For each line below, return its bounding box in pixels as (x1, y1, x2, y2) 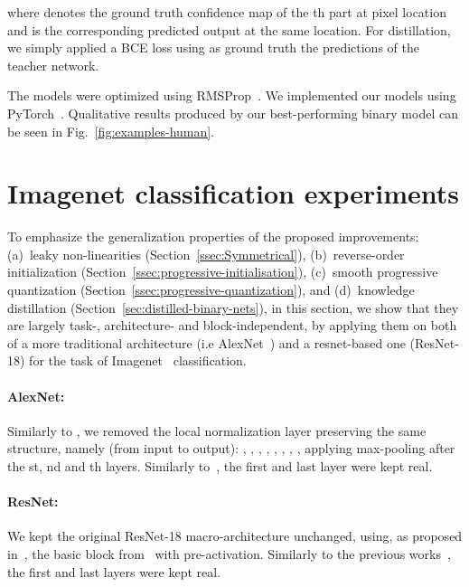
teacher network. (7, 55, 99, 74)
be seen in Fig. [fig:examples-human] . (7, 121, 215, 140)
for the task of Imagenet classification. (29, 351, 247, 370)
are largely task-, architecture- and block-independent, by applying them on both (7, 316, 457, 335)
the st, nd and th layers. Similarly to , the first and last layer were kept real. (7, 457, 433, 476)
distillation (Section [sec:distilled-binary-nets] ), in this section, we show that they (7, 298, 459, 317)
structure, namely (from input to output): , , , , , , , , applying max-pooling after (7, 439, 455, 458)
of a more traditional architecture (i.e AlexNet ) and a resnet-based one (7, 333, 406, 352)
